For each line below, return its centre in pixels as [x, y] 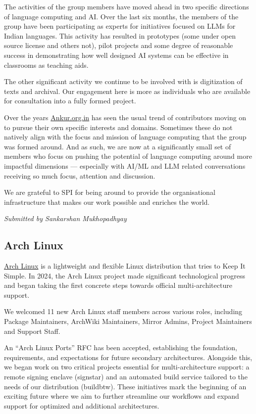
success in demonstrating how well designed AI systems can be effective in [116, 55]
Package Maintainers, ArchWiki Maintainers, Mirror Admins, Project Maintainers [128, 321]
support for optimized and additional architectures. [82, 405]
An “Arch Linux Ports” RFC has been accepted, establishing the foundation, [121, 347]
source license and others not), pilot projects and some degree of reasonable [119, 45]
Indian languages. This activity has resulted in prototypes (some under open [120, 35]
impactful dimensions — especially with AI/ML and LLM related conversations [125, 165]
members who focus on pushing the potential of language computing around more [128, 156]
